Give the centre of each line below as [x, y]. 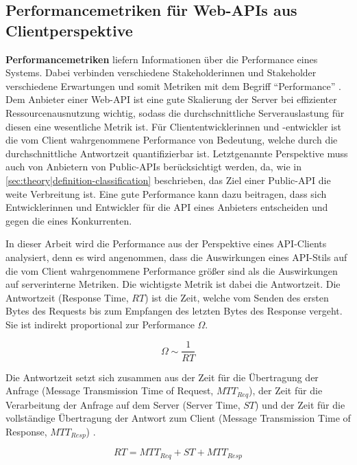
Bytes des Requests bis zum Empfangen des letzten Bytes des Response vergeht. [174, 311]
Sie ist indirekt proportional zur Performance [100, 324]
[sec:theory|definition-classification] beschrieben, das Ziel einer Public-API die [168, 180]
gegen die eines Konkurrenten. [69, 220]
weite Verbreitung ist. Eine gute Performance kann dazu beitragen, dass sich [166, 193]
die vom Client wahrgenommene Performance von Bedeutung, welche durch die [172, 140]
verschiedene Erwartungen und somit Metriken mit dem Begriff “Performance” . [173, 86]
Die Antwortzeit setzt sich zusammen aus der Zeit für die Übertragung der [162, 377]
